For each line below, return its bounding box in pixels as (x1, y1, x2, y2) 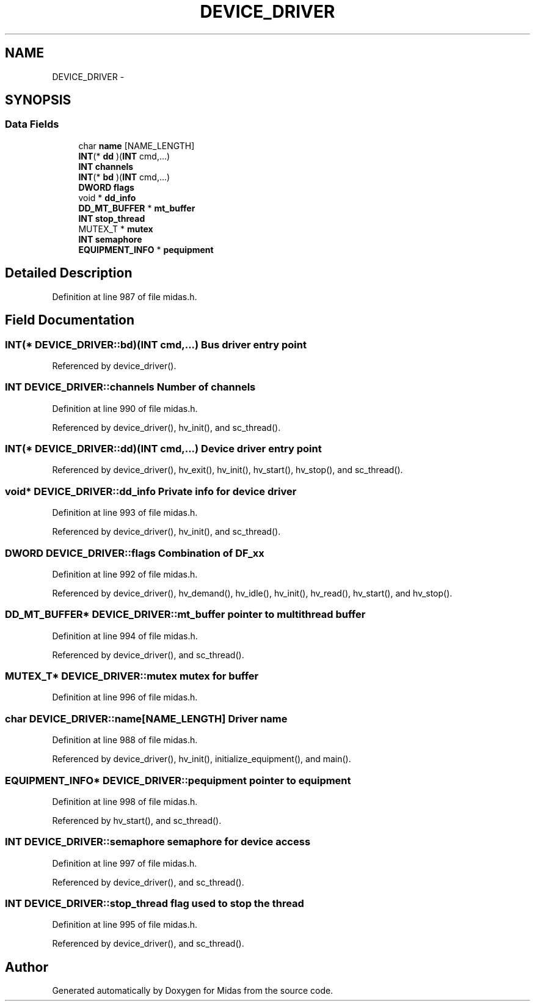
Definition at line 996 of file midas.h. (52, 692, 198, 703)
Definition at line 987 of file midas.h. (52, 291, 197, 302)
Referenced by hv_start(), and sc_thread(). (52, 815, 222, 826)
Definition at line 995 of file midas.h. (52, 919, 198, 930)
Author (5, 959, 48, 975)
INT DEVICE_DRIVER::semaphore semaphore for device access (5, 835, 311, 848)
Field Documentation (5, 312, 134, 328)
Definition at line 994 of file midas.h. (52, 630, 198, 641)
